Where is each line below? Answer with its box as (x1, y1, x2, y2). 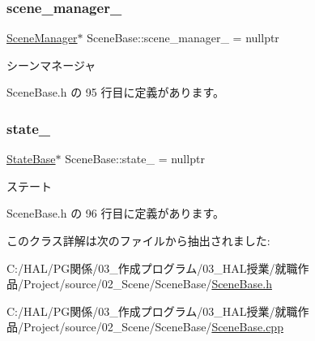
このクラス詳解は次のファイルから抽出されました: (6, 232, 270, 248)
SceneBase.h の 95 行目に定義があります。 (6, 84, 225, 101)
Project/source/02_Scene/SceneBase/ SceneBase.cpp (23, 318, 283, 335)
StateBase (6, 150, 56, 167)
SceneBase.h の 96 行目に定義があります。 (6, 205, 225, 222)
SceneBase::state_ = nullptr (65, 150, 205, 167)
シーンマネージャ (6, 56, 96, 73)
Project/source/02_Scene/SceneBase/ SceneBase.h (23, 275, 272, 292)
